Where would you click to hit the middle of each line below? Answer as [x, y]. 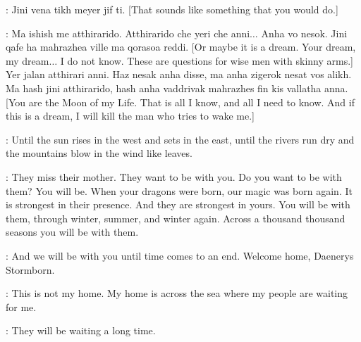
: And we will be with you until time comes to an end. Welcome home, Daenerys [180, 255]
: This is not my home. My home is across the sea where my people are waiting [177, 293]
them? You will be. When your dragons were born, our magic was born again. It [179, 190]
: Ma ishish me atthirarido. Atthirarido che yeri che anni [128, 33]
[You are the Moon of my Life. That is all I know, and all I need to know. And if [180, 102]
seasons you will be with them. [72, 232]
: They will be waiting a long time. [81, 330]
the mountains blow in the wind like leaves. [99, 153]
